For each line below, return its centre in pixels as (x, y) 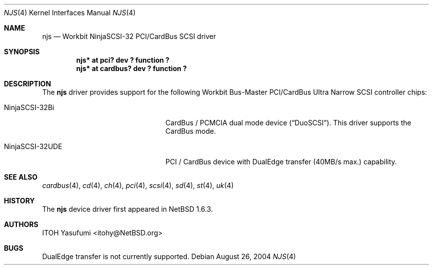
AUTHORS (21, 224)
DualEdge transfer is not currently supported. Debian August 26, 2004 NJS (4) (169, 256)
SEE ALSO (21, 177)
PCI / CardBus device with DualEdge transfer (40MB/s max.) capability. (281, 162)
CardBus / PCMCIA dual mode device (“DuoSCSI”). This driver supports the (288, 123)
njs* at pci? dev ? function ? (123, 60)
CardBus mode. (191, 131)
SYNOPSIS (22, 52)
